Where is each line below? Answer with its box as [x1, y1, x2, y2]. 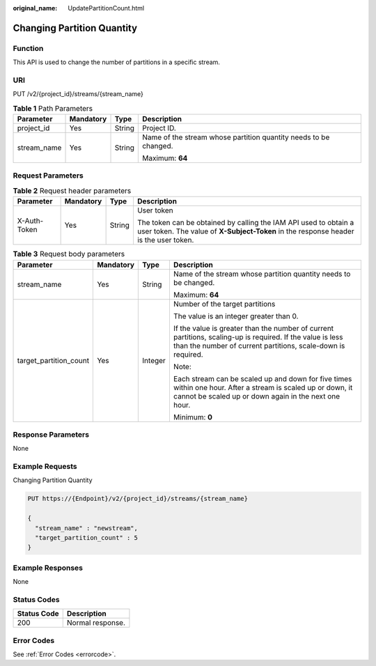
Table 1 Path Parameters [13, 103, 93, 113]
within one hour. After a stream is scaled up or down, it [173, 382, 353, 392]
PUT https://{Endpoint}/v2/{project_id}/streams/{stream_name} [27, 495, 249, 503]
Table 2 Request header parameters [13, 186, 132, 195]
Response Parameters [13, 429, 90, 439]
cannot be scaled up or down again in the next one [173, 391, 340, 401]
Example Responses [13, 563, 84, 573]
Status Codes [13, 594, 60, 604]
